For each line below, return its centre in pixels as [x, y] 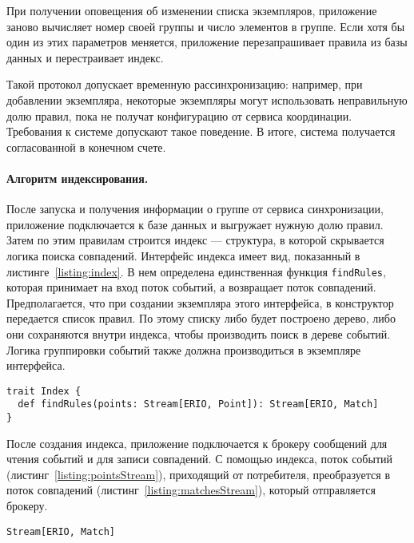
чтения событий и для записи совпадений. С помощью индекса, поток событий [199, 459]
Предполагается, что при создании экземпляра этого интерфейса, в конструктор [200, 302]
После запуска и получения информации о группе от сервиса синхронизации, [195, 209]
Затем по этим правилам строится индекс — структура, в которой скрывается [195, 240]
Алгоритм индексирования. [78, 178]
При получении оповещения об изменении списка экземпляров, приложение [192, 10]
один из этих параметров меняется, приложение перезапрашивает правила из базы [207, 42]
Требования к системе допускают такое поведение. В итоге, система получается [201, 131]
